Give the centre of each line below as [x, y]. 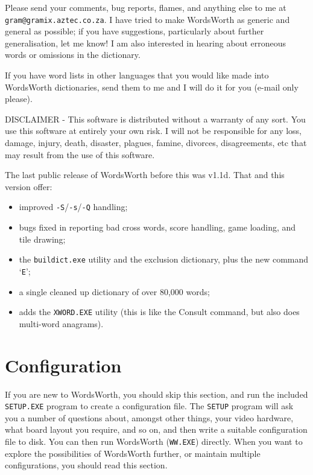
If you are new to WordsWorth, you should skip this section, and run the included [156, 394]
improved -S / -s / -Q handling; [73, 207]
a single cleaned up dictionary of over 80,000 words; [114, 291]
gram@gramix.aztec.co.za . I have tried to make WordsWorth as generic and [147, 19]
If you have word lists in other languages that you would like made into [137, 75]
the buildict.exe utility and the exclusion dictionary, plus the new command [164, 259]
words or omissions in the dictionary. [73, 55]
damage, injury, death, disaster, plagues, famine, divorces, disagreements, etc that [156, 142]
